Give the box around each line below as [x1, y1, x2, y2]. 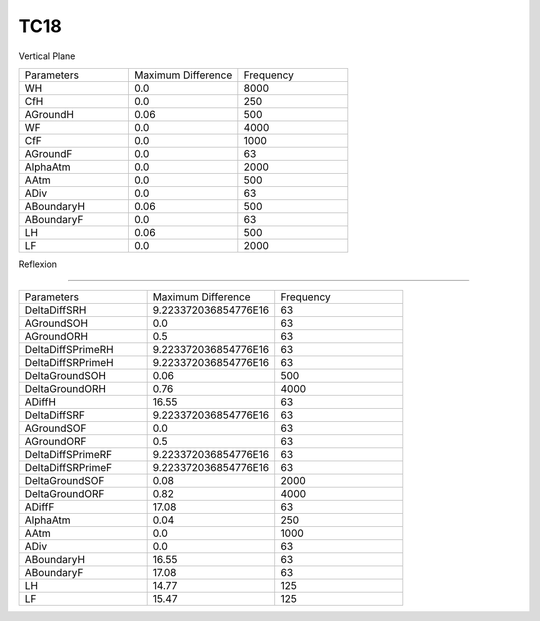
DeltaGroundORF [24, 487, 105, 501]
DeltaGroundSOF [24, 474, 105, 488]
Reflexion [18, 258, 58, 270]
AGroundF [24, 146, 73, 160]
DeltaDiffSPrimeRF [24, 448, 113, 462]
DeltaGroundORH [24, 382, 107, 396]
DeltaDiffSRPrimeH [24, 356, 114, 370]
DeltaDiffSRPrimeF [24, 461, 113, 475]
